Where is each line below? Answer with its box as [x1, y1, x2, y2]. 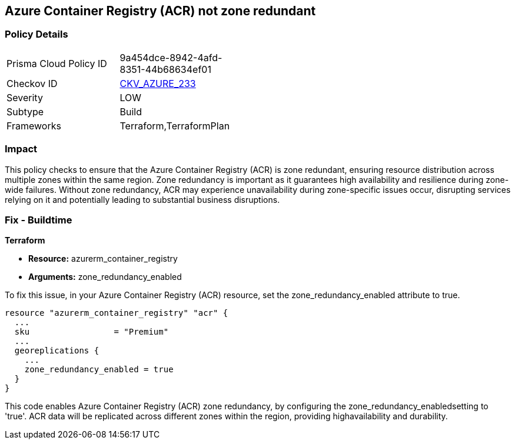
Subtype [6, 105, 44, 118]
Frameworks [6, 119, 61, 132]
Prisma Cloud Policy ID [6, 57, 107, 69]
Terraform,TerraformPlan [119, 119, 230, 132]
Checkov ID [6, 77, 58, 89]
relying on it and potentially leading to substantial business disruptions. [5, 194, 280, 205]
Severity [6, 91, 43, 104]
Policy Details [5, 28, 68, 41]
